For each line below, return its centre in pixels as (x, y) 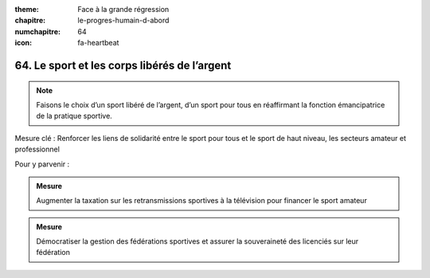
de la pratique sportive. (74, 116)
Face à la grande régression (123, 9)
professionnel (37, 149)
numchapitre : (38, 31)
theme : (27, 9)
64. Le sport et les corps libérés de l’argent (123, 65)
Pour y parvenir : (42, 164)
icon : (23, 43)
